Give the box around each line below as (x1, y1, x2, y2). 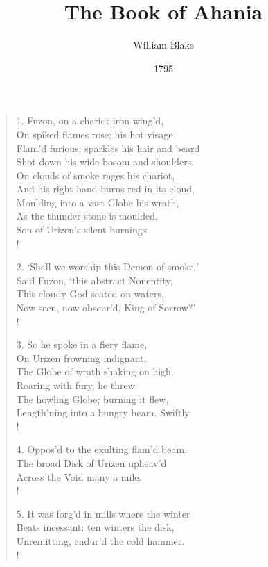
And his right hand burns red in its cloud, (16, 181, 195, 196)
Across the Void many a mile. (16, 469, 142, 484)
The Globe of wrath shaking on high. (16, 364, 174, 379)
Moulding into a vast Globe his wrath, (16, 195, 179, 209)
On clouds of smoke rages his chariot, (16, 167, 175, 182)
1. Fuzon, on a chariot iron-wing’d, (16, 113, 164, 128)
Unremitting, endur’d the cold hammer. (16, 533, 185, 548)
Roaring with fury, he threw (16, 378, 135, 392)
